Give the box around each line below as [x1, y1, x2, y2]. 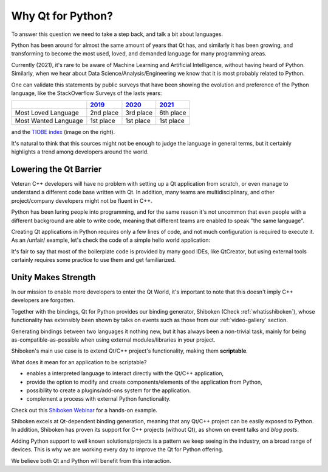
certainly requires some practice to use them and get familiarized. [11, 256, 176, 264]
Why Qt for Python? [11, 9, 114, 23]
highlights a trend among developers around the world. [11, 148, 149, 155]
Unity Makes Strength [11, 272, 96, 283]
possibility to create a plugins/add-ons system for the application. [26, 387, 191, 394]
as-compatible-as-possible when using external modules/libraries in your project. [11, 336, 216, 343]
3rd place [125, 108, 153, 117]
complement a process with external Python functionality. [26, 395, 171, 403]
